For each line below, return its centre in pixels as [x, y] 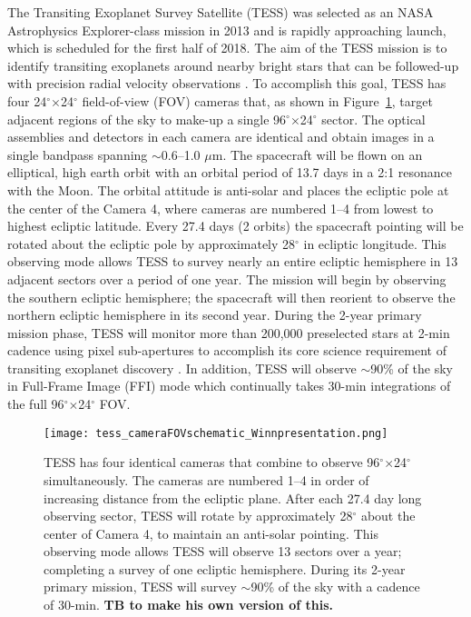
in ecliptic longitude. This [375, 243]
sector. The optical [373, 119]
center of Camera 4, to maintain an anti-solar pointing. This [211, 533]
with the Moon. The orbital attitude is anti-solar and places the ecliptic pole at [228, 189]
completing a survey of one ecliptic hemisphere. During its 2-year [225, 568]
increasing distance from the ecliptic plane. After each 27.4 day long [233, 498]
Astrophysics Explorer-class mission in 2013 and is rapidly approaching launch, [227, 30]
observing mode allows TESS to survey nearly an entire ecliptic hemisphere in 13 [233, 261]
